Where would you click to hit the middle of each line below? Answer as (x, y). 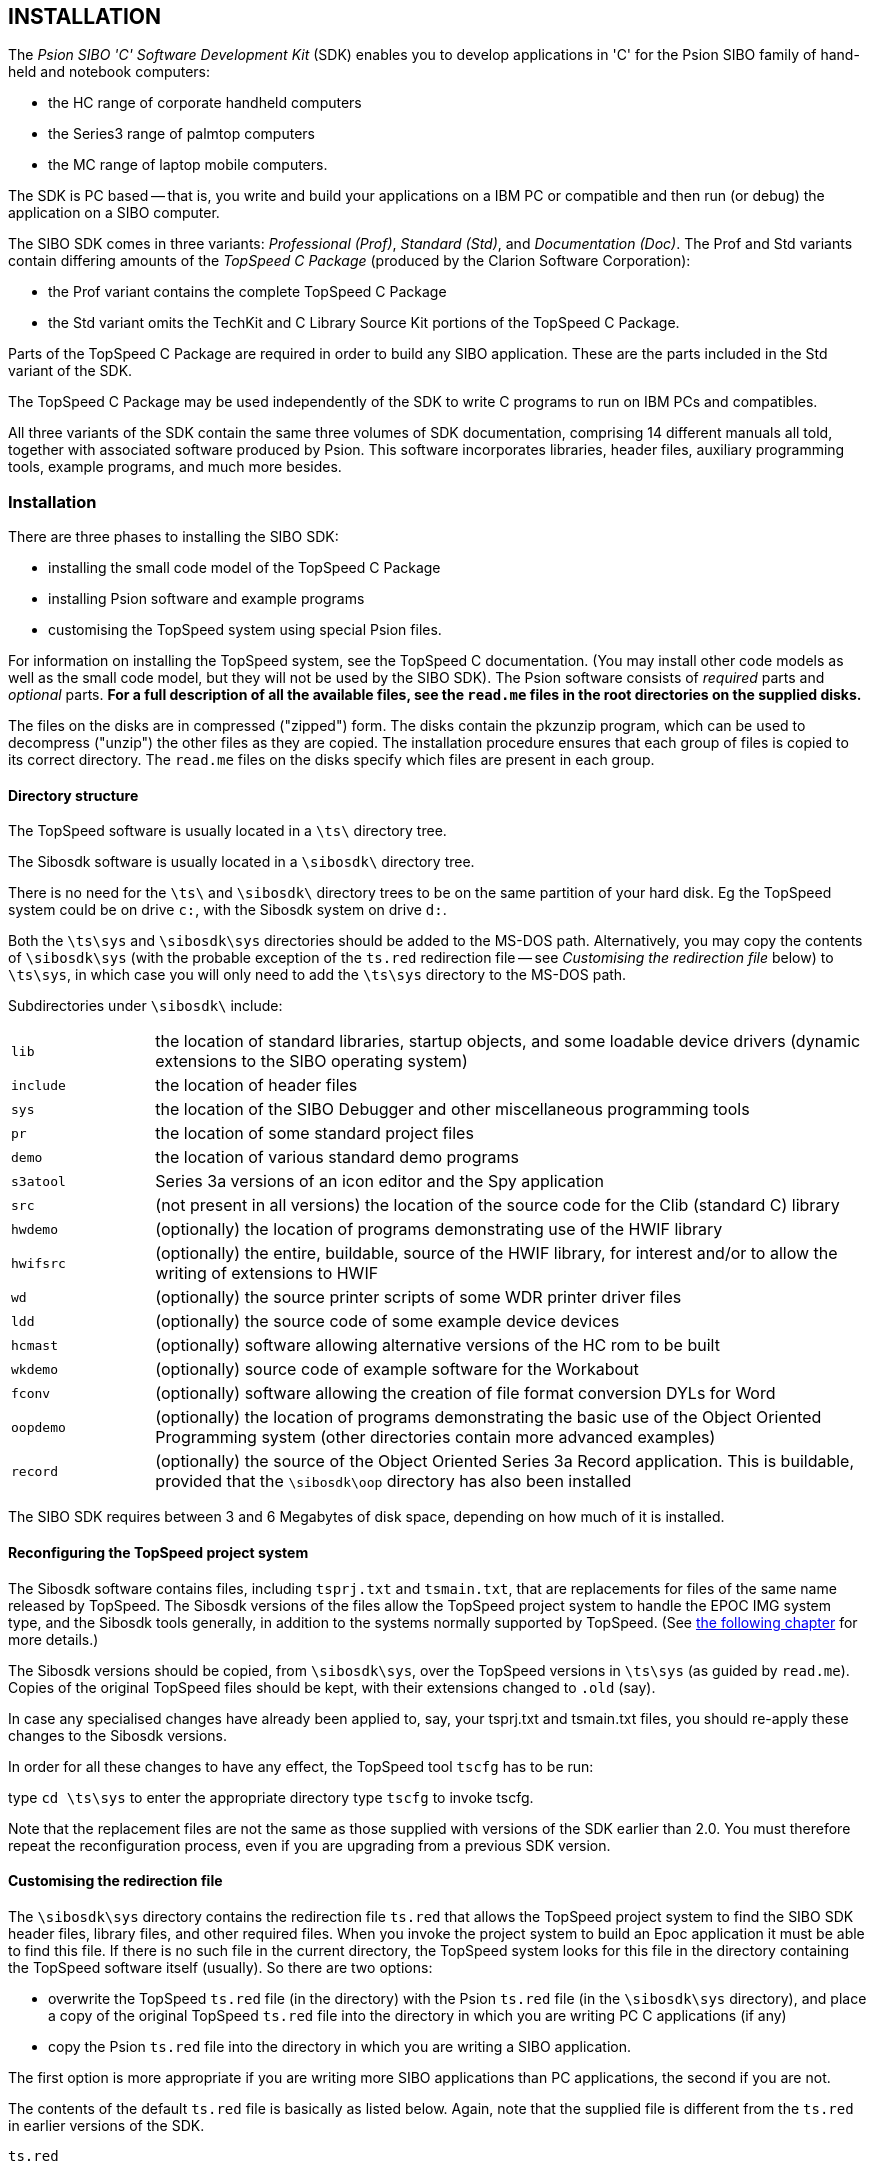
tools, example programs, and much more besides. (175, 467)
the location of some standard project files (314, 1133)
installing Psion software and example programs (206, 599)
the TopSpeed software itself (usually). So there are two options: (220, 1967)
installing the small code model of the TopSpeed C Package (244, 568)
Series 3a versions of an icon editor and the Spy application (379, 1181)
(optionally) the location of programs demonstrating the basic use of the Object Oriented (488, 1417)
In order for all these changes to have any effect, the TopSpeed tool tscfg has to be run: (301, 1766)
